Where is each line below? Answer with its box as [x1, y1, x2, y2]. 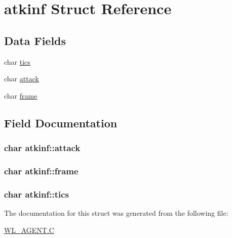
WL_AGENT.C [4, 224, 54, 235]
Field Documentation [4, 115, 118, 130]
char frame [4, 90, 37, 101]
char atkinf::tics [4, 187, 69, 200]
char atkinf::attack [4, 141, 81, 154]
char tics [4, 56, 30, 67]
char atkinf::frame [4, 164, 79, 177]
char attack [4, 73, 39, 84]
